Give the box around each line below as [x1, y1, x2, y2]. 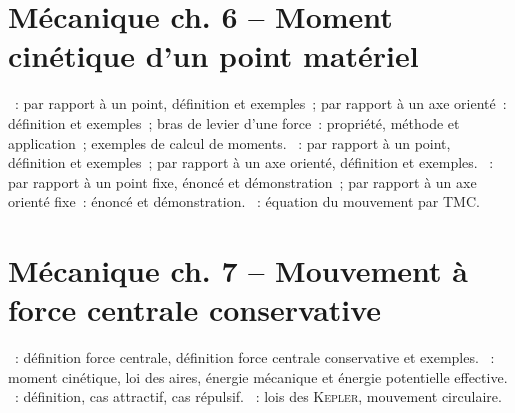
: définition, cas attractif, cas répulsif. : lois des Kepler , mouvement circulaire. [14, 386, 502, 407]
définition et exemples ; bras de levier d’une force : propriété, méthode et [8, 112, 460, 133]
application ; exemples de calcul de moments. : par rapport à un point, [8, 132, 451, 153]
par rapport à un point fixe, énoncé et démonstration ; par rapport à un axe [8, 171, 477, 192]
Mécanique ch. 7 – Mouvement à [8, 250, 468, 291]
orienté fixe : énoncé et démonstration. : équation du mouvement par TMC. [8, 191, 480, 212]
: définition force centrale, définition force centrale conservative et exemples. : [14, 347, 495, 368]
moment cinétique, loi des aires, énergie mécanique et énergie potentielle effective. [8, 366, 508, 387]
